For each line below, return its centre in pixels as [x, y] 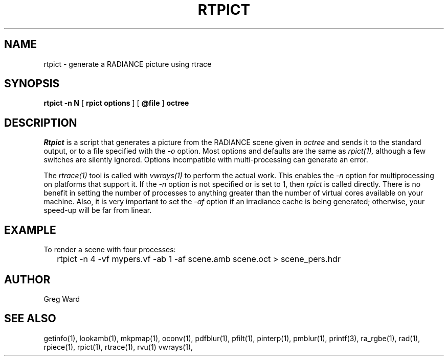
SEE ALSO [30, 319]
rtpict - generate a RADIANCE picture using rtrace [128, 64]
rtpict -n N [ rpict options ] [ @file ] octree [116, 103]
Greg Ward [62, 299]
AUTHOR [27, 279]
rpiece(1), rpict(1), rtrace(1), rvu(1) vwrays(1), [118, 347]
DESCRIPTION [41, 123]
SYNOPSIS [32, 84]
